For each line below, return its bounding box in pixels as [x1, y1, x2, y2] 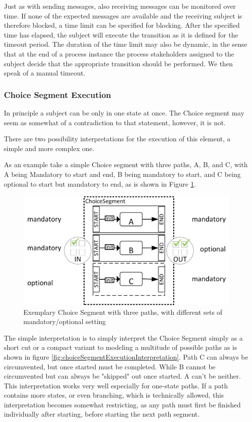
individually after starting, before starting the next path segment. [4, 409, 200, 419]
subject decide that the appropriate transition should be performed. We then [4, 58, 233, 68]
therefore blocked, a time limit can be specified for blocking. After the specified [4, 20, 240, 30]
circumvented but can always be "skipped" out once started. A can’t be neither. [4, 371, 241, 381]
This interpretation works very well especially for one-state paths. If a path [4, 380, 228, 390]
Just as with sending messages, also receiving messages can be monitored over [4, 1, 236, 11]
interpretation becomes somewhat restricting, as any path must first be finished [4, 399, 241, 409]
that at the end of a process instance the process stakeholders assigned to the [4, 48, 234, 58]
